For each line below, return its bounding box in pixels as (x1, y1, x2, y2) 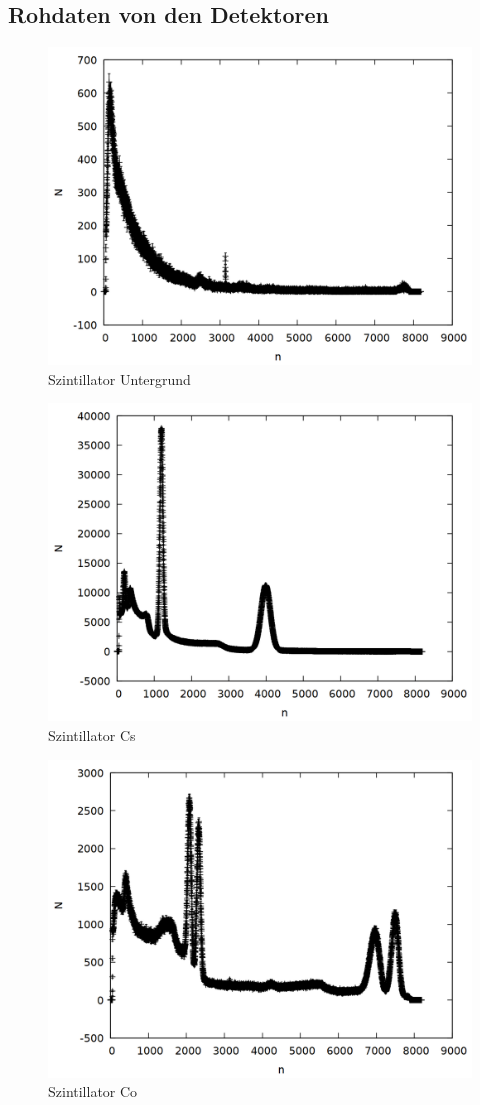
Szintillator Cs (48, 724, 136, 745)
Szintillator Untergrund (48, 368, 191, 389)
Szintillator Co (48, 1081, 138, 1102)
